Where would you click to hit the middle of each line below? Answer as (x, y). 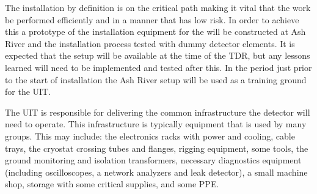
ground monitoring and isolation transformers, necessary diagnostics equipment (153, 160)
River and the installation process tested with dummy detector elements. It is (150, 43)
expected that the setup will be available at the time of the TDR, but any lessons (158, 55)
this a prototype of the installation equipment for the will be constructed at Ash (155, 32)
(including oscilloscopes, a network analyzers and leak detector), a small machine (156, 172)
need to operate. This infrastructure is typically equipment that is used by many (156, 124)
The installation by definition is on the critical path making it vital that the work (158, 7)
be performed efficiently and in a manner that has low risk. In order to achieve (152, 19)
